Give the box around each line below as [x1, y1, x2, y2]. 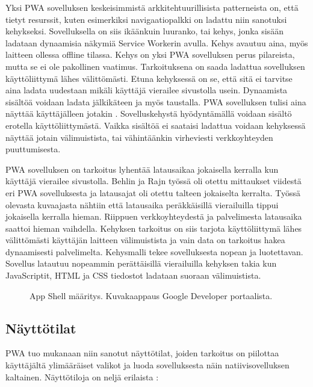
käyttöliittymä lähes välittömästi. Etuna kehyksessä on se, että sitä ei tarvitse [5, 72, 293, 84]
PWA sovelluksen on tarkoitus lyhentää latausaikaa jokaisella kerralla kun [5, 163, 279, 175]
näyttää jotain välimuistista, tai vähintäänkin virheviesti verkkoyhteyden [5, 131, 273, 143]
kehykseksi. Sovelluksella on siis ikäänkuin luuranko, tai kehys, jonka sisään [5, 25, 284, 37]
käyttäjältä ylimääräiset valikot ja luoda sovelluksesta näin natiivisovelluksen [5, 359, 290, 371]
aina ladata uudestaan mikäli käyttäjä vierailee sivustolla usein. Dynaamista [5, 84, 288, 96]
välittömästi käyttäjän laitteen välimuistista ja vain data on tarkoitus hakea [5, 234, 285, 246]
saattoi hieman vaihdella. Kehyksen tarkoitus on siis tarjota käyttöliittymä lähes [5, 221, 302, 234]
